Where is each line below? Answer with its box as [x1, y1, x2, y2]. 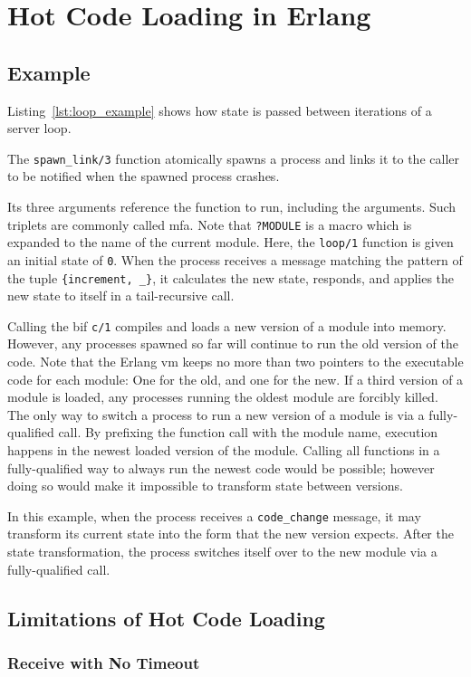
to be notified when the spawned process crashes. [7, 167, 280, 186]
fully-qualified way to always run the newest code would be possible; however [7, 458, 435, 477]
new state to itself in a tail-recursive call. [7, 286, 235, 305]
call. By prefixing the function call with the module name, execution [58, 423, 438, 442]
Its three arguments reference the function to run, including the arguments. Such [7, 197, 457, 216]
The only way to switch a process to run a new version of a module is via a [7, 405, 425, 424]
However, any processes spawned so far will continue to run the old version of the [7, 334, 459, 353]
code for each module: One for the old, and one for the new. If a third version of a [7, 369, 464, 388]
